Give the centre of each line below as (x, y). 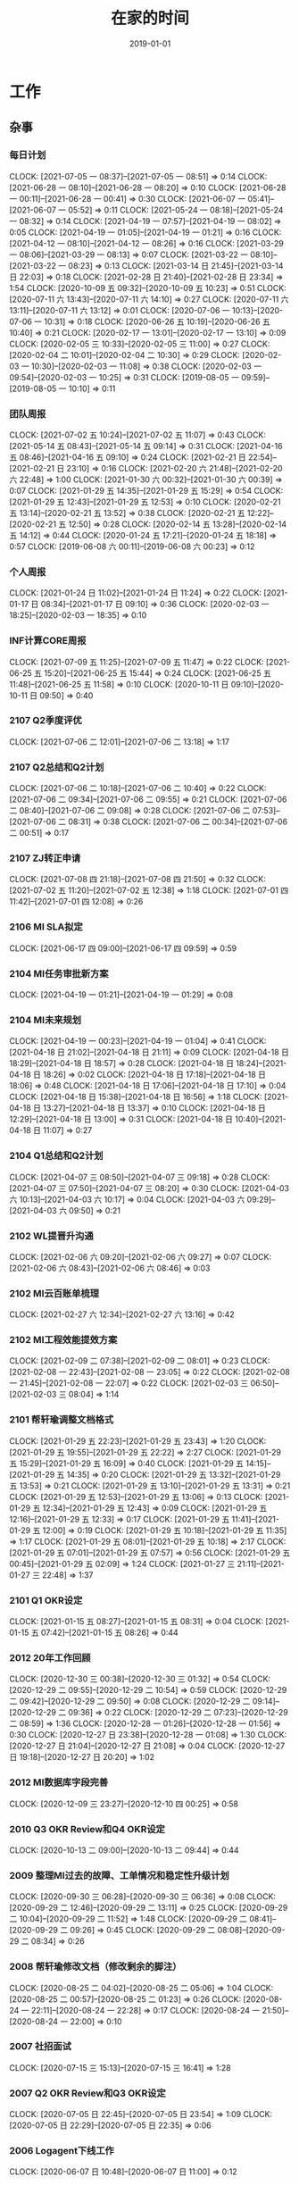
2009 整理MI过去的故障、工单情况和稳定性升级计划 (119, 1875)
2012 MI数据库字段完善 (59, 1782)
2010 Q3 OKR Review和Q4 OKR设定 (87, 1829)
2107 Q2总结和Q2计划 (57, 767)
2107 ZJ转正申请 (45, 858)
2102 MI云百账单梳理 (54, 1293)
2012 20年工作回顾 (50, 1658)
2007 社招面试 (40, 2047)
